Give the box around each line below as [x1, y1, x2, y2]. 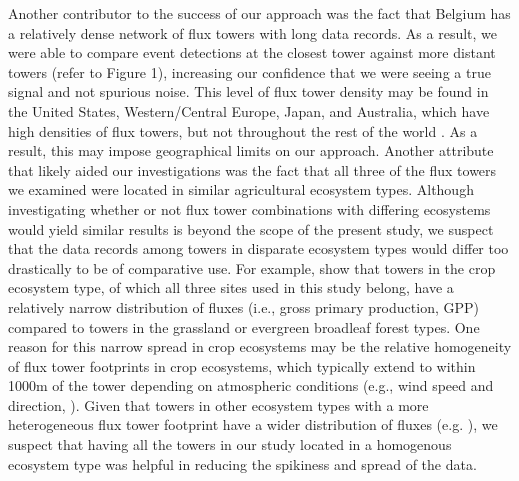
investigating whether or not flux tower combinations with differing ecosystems [8, 198, 491, 219]
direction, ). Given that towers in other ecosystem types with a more [8, 394, 429, 415]
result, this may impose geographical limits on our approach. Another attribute [8, 140, 494, 161]
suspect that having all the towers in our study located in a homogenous [8, 434, 452, 455]
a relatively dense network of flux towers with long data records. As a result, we [8, 22, 498, 43]
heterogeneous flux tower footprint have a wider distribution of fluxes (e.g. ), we [8, 414, 498, 435]
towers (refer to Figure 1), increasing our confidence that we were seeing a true [8, 61, 491, 82]
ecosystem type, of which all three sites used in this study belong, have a [8, 277, 454, 298]
